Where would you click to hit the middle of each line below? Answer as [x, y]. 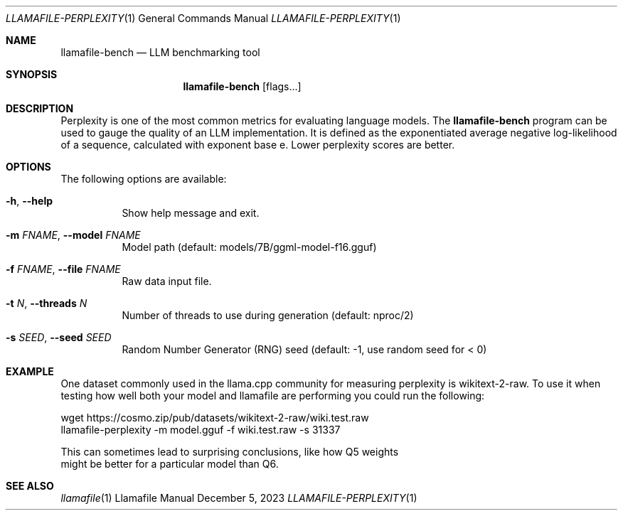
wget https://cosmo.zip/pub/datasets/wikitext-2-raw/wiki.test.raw [215, 418]
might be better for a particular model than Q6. [170, 464]
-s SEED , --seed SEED [59, 337]
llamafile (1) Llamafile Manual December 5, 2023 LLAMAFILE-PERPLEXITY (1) [239, 498]
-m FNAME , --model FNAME [73, 235]
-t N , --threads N [47, 303]
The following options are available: [144, 179]
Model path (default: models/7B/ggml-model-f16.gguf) [249, 247]
